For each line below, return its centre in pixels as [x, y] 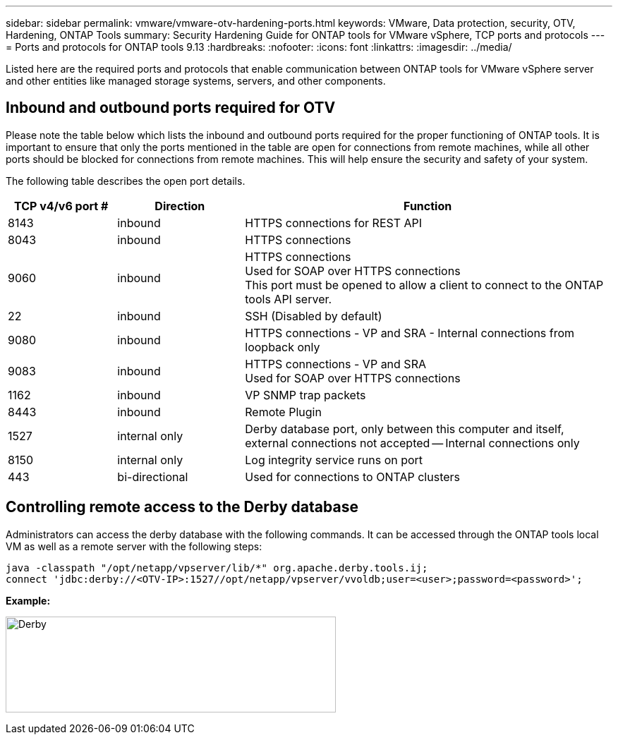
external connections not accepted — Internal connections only [412, 443]
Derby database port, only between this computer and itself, [405, 429]
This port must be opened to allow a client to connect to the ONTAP [424, 285]
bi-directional [153, 477]
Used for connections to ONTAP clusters [353, 477]
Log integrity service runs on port [334, 460]
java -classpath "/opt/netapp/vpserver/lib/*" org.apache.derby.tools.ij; [217, 568]
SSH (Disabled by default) [314, 316]
